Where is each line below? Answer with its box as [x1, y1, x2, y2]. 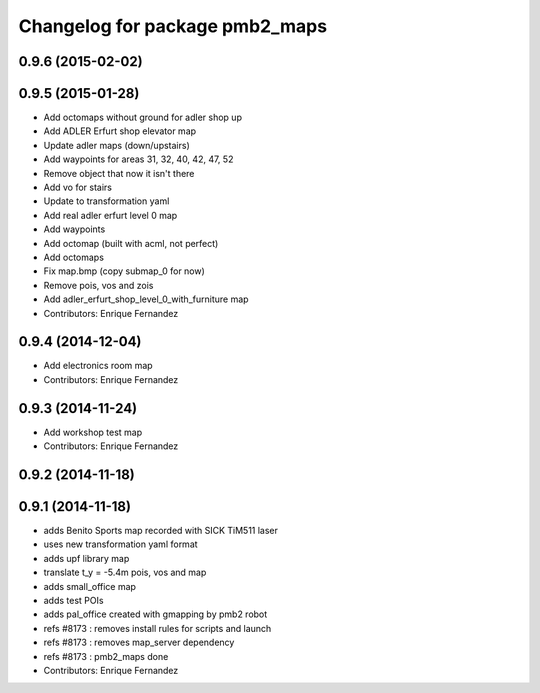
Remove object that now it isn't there [43, 167, 195, 179]
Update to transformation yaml [43, 195, 170, 207]
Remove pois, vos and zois [43, 279, 154, 291]
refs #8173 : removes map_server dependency [43, 636, 235, 649]
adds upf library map [43, 552, 130, 564]
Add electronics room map [43, 360, 154, 372]
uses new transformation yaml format [43, 538, 199, 550]
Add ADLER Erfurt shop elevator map [43, 125, 197, 137]
